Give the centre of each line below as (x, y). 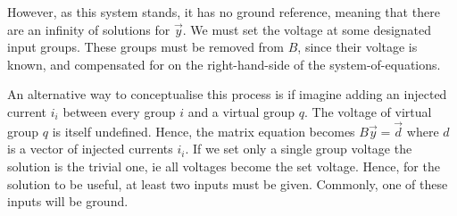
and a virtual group (241, 111)
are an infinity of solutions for (89, 29)
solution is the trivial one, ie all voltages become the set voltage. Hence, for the (224, 166)
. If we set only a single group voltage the (299, 149)
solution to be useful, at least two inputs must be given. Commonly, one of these (228, 183)
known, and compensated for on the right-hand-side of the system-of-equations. (224, 64)
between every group (119, 111)
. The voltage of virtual (368, 111)
